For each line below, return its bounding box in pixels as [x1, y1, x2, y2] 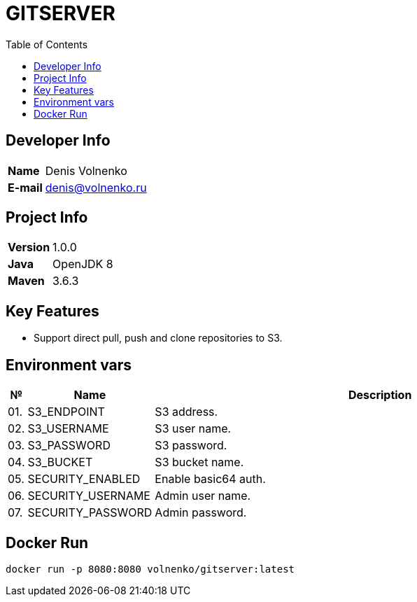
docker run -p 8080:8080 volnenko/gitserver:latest [6, 563, 295, 575]
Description [348, 388, 412, 402]
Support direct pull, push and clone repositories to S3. [34, 332, 283, 344]
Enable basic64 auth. [155, 472, 266, 486]
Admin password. [155, 505, 247, 520]
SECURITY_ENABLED [27, 472, 141, 486]
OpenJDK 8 [52, 257, 113, 272]
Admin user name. [155, 489, 251, 503]
